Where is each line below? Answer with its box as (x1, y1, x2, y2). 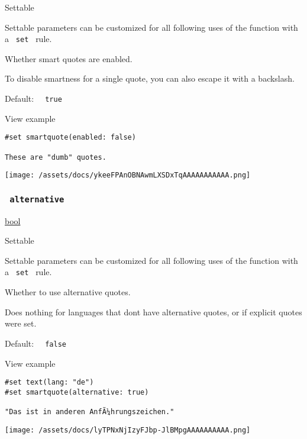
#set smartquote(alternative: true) (5, 388, 149, 396)
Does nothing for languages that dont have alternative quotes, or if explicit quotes (5, 305, 302, 318)
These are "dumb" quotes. (5, 153, 106, 162)
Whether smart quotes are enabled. (5, 52, 133, 64)
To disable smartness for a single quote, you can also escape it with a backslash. (5, 72, 295, 85)
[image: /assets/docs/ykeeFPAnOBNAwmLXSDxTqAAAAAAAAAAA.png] (5, 171, 251, 180)
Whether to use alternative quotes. (5, 286, 131, 298)
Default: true (5, 92, 62, 105)
